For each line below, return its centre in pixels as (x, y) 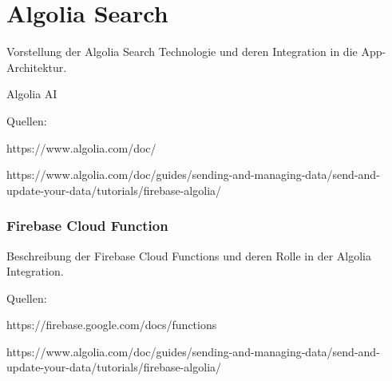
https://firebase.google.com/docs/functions (112, 325)
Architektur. (37, 67)
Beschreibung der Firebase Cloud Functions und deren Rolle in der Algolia (189, 255)
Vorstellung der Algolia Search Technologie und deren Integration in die (182, 52)
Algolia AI (32, 94)
